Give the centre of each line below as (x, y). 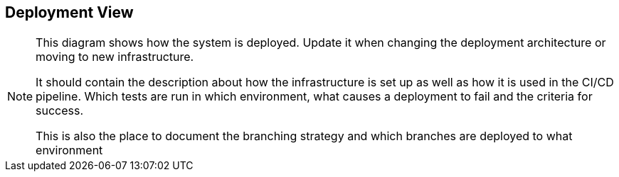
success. (60, 111)
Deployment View (69, 12)
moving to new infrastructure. (115, 57)
